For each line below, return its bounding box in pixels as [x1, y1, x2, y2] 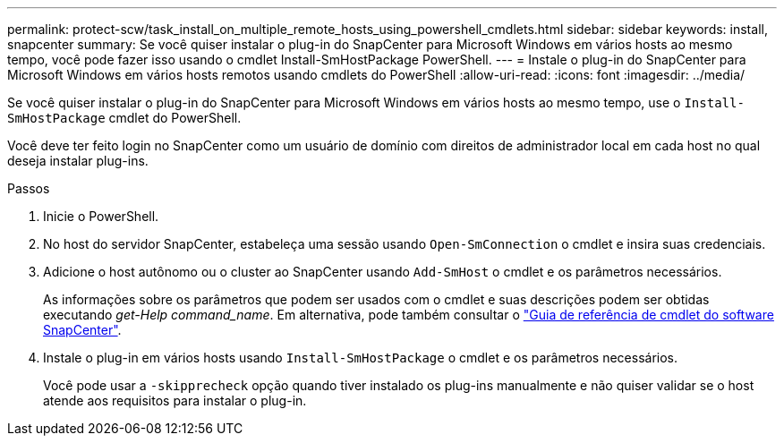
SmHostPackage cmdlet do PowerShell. [7, 110, 242, 125]
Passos [7, 181, 50, 196]
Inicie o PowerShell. [43, 209, 159, 224]
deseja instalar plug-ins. [7, 153, 149, 168]
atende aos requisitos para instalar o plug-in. [43, 393, 307, 408]
